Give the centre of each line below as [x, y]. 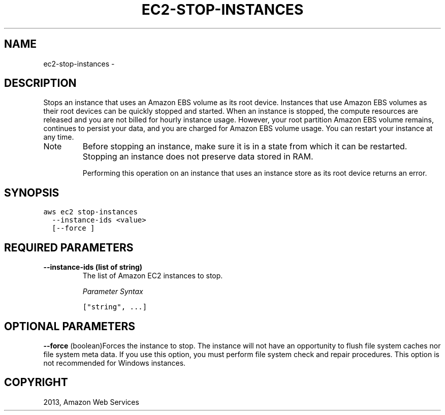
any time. [59, 137]
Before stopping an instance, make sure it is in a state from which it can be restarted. [245, 147]
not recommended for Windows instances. [115, 363]
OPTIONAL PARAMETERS [70, 326]
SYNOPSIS [32, 193]
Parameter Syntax [113, 292]
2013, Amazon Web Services [91, 402]
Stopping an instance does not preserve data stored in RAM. [198, 157]
